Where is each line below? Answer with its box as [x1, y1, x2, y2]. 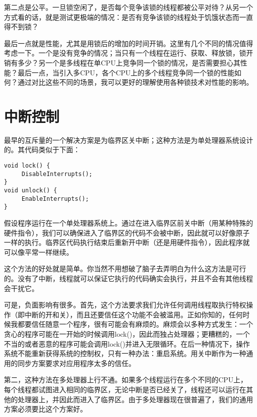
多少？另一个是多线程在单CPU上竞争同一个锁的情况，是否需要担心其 [17, 57, 241, 67]
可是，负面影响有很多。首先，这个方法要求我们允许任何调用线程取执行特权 [4, 299, 246, 310]
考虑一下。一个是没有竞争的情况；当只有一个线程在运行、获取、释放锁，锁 [4, 48, 246, 58]
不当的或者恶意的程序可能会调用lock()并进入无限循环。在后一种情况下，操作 [4, 338, 250, 349]
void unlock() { [4, 187, 57, 194]
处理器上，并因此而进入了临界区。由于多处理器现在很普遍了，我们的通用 [17, 394, 253, 404]
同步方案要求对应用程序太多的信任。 [17, 357, 135, 368]
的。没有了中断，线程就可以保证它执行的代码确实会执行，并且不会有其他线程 [4, 273, 253, 283]
